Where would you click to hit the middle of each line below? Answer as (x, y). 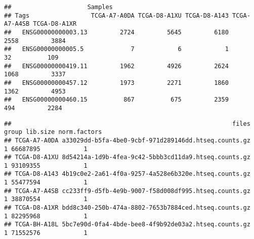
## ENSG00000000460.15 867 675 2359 (116, 100)
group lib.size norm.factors (53, 132)
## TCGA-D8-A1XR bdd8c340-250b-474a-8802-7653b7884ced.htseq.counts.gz (127, 208)
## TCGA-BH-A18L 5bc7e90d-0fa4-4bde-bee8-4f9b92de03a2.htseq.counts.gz (127, 225)
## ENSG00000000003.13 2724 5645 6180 (116, 32)
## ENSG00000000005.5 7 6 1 (116, 49)
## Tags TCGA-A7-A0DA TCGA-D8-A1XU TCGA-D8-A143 (116, 15)
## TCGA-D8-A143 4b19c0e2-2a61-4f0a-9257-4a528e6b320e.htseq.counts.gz (127, 174)
